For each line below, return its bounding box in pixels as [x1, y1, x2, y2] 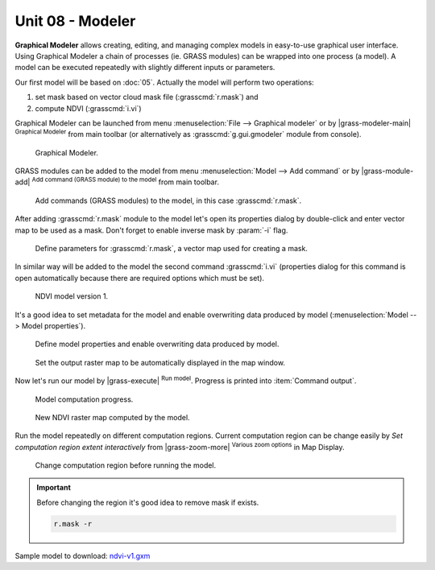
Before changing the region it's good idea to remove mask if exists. [36, 498, 259, 507]
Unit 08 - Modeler [14, 12, 136, 30]
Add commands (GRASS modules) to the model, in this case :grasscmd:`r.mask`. [35, 196, 302, 205]
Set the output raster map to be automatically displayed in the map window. [35, 357, 286, 367]
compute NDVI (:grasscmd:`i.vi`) [35, 103, 142, 113]
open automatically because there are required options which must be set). [14, 273, 265, 283]
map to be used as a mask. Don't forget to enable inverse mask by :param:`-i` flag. [14, 225, 288, 235]
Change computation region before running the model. [35, 461, 217, 470]
